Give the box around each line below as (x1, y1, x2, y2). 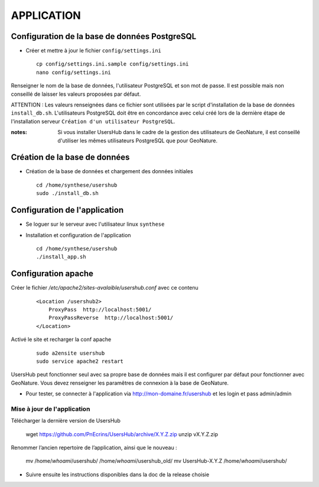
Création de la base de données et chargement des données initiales (25, 168, 193, 175)
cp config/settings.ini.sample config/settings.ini (36, 61, 189, 67)
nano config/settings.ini (36, 69, 112, 76)
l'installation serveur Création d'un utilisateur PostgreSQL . (11, 118, 175, 125)
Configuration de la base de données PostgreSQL (11, 31, 197, 41)
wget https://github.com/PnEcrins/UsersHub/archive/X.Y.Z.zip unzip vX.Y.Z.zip (25, 430, 219, 437)
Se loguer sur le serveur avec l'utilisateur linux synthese (25, 220, 165, 228)
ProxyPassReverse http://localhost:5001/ (48, 314, 174, 322)
